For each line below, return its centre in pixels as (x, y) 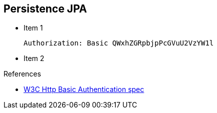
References (22, 74)
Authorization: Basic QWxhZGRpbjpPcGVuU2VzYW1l (119, 43)
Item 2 (34, 58)
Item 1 (33, 28)
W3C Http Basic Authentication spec (84, 89)
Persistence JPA (45, 9)
